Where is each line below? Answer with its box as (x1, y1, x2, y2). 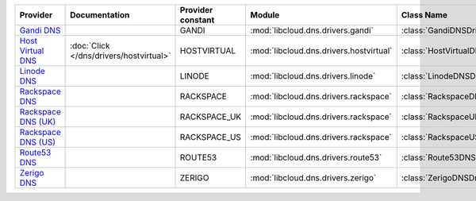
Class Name (401, 10, 448, 20)
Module (250, 10, 280, 20)
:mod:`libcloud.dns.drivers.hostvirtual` (250, 45, 393, 56)
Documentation (70, 10, 130, 20)
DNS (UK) (19, 116, 56, 127)
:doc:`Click (70, 41, 110, 51)
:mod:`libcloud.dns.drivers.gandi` (250, 25, 374, 36)
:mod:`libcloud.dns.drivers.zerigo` (250, 172, 377, 183)
